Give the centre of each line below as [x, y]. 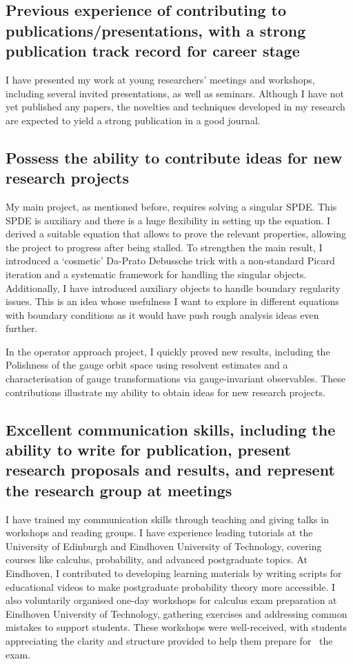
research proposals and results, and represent [170, 470]
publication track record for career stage [153, 51]
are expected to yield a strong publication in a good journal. [133, 120]
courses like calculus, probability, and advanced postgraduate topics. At [157, 559]
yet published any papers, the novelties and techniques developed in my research [175, 107]
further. [22, 328]
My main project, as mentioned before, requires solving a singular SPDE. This [171, 206]
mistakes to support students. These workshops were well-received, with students [176, 627]
